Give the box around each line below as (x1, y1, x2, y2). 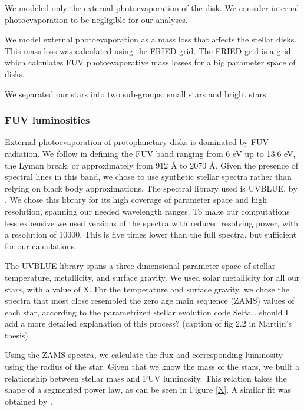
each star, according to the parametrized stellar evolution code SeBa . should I (5, 305, 289, 318)
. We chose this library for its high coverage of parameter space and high (5, 193, 267, 206)
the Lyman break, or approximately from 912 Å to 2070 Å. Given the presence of (5, 159, 298, 171)
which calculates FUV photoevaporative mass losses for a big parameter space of (5, 56, 296, 68)
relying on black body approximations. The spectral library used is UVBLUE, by (5, 182, 298, 194)
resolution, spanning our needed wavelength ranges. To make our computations (5, 205, 290, 217)
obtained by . (5, 394, 52, 407)
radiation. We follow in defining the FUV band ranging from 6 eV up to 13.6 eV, (5, 147, 296, 159)
